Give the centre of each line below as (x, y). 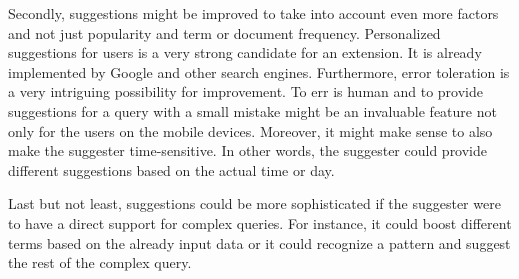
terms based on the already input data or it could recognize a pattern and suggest (259, 242)
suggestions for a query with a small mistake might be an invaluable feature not (252, 110)
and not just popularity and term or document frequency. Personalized (224, 32)
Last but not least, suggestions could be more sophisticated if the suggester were (254, 203)
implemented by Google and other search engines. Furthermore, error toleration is (259, 71)
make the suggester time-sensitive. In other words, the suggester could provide (248, 150)
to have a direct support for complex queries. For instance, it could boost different (260, 222)
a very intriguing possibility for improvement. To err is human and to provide (245, 91)
